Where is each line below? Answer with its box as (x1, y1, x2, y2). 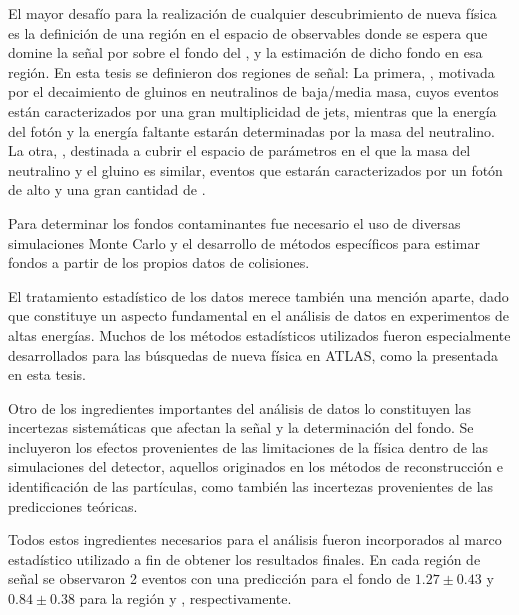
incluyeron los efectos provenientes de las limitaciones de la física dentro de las (8, 436, 489, 457)
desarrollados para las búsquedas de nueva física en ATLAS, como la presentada (8, 344, 499, 365)
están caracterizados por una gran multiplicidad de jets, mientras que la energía (8, 100, 497, 121)
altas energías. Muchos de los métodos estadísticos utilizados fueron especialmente (8, 324, 511, 345)
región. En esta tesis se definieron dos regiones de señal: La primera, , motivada (8, 61, 495, 82)
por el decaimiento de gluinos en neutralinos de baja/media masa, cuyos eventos (8, 81, 499, 102)
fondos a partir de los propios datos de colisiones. (8, 252, 310, 273)
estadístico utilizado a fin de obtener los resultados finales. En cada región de (8, 548, 481, 569)
